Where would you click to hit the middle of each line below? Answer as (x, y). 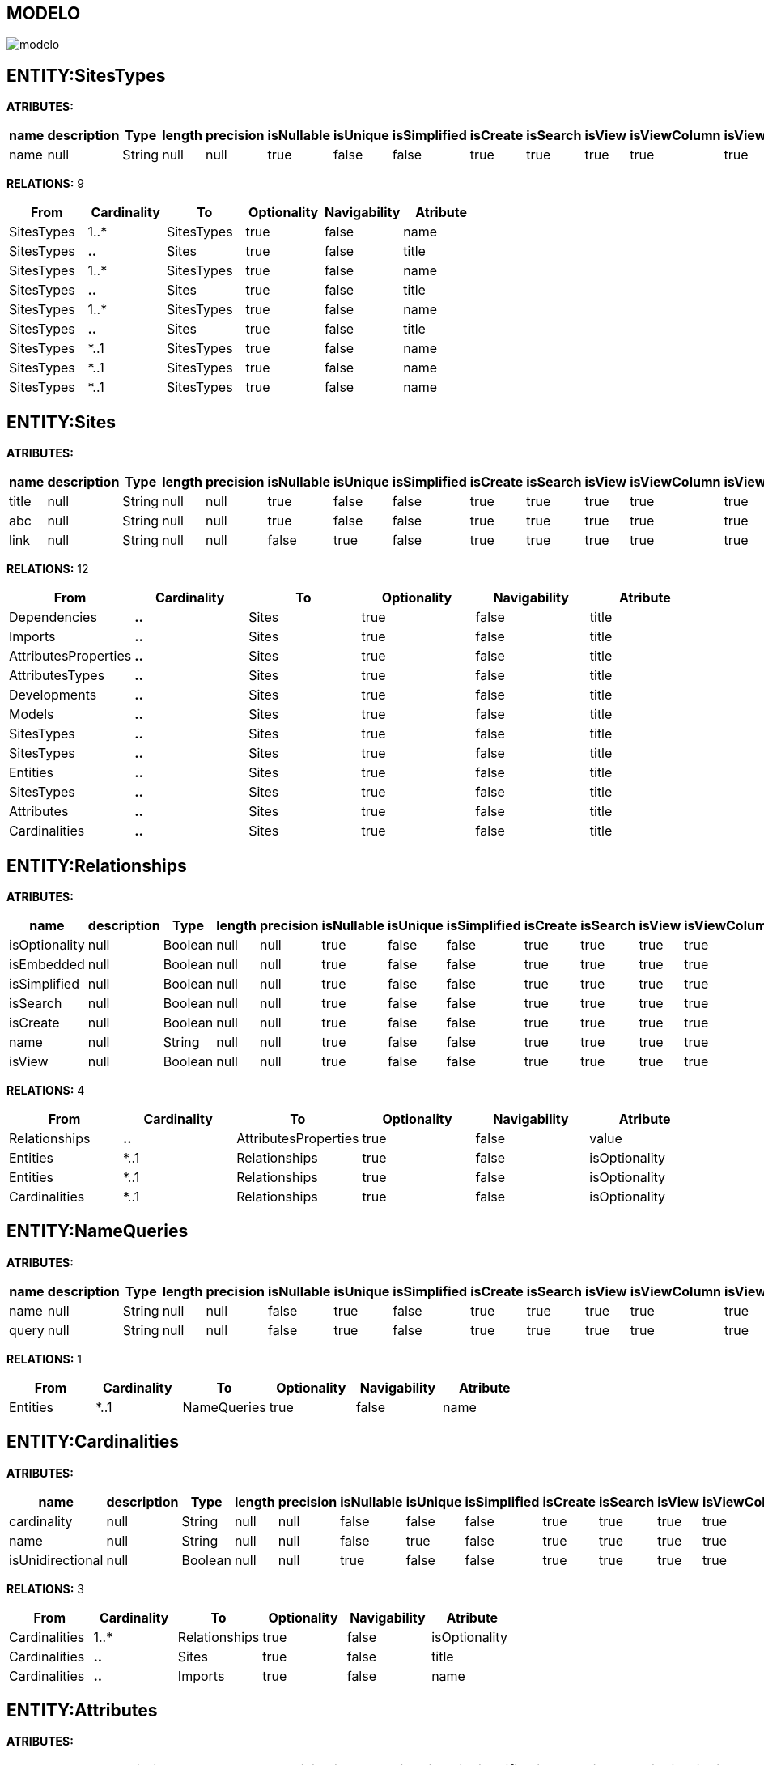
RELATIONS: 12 (48, 569)
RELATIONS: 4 (46, 1090)
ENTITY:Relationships (97, 865)
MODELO (44, 13)
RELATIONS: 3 (45, 1588)
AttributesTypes (57, 676)
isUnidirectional (56, 1560)
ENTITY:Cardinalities (93, 1442)
